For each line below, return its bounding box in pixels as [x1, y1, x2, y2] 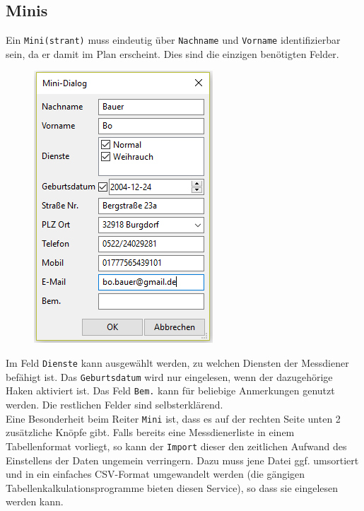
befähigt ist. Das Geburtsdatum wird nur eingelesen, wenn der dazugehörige [6, 369, 333, 384]
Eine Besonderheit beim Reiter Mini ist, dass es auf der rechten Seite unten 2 [6, 411, 341, 425]
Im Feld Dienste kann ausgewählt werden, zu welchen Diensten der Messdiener [6, 356, 349, 370]
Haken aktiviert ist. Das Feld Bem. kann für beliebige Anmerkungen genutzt [6, 383, 335, 398]
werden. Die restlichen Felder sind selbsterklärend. [6, 397, 223, 412]
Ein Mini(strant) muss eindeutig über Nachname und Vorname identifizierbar [6, 33, 341, 47]
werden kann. [6, 494, 64, 509]
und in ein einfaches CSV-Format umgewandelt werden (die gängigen [6, 466, 305, 481]
